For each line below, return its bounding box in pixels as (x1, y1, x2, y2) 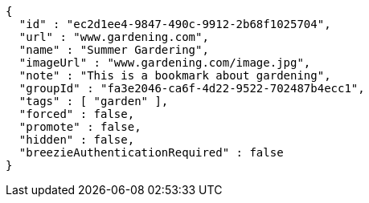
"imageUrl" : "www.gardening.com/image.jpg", (18, 56, 311, 69)
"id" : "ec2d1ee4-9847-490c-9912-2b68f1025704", (18, 18, 331, 30)
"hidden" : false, (18, 133, 135, 146)
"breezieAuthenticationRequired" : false (18, 146, 284, 159)
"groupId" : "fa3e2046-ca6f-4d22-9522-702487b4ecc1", (18, 82, 365, 95)
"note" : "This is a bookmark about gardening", (18, 69, 331, 82)
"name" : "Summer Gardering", (18, 43, 209, 56)
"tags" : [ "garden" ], (18, 95, 169, 108)
